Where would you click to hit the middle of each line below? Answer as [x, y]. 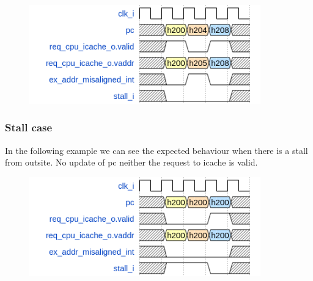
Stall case [29, 127]
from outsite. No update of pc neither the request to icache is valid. [131, 162]
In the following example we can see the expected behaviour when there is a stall [156, 150]
